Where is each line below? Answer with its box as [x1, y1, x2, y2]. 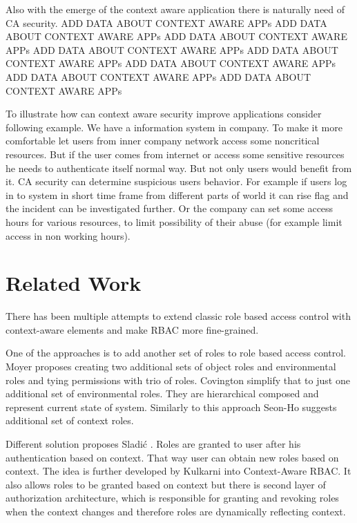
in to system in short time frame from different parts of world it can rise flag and [6, 187, 349, 202]
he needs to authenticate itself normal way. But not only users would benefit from [6, 160, 352, 175]
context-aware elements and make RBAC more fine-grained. [6, 322, 259, 336]
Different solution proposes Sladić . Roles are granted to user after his [6, 436, 301, 450]
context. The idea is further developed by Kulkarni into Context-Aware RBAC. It [6, 464, 351, 478]
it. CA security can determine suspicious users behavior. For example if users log [6, 174, 347, 189]
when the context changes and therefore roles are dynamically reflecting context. [6, 504, 346, 518]
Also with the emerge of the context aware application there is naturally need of [6, 2, 345, 16]
